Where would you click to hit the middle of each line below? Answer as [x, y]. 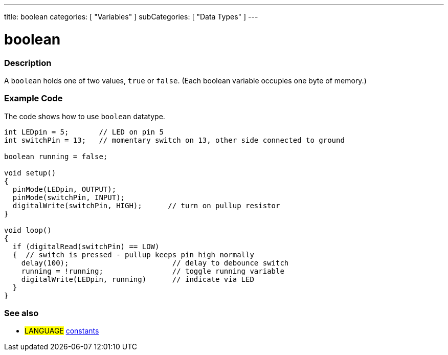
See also [21, 313]
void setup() [30, 173]
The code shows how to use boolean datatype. [85, 116]
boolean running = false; [56, 156]
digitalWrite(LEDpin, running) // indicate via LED [138, 279]
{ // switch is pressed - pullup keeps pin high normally [133, 254]
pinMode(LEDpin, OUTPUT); [64, 189]
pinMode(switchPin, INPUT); [69, 197]
